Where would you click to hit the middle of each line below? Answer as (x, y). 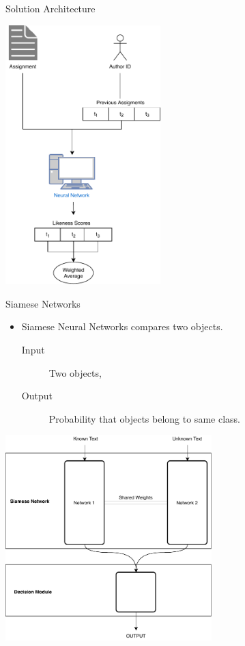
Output (37, 396)
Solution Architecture (51, 8)
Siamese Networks (43, 303)
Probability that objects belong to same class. (144, 418)
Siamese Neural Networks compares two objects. (122, 326)
